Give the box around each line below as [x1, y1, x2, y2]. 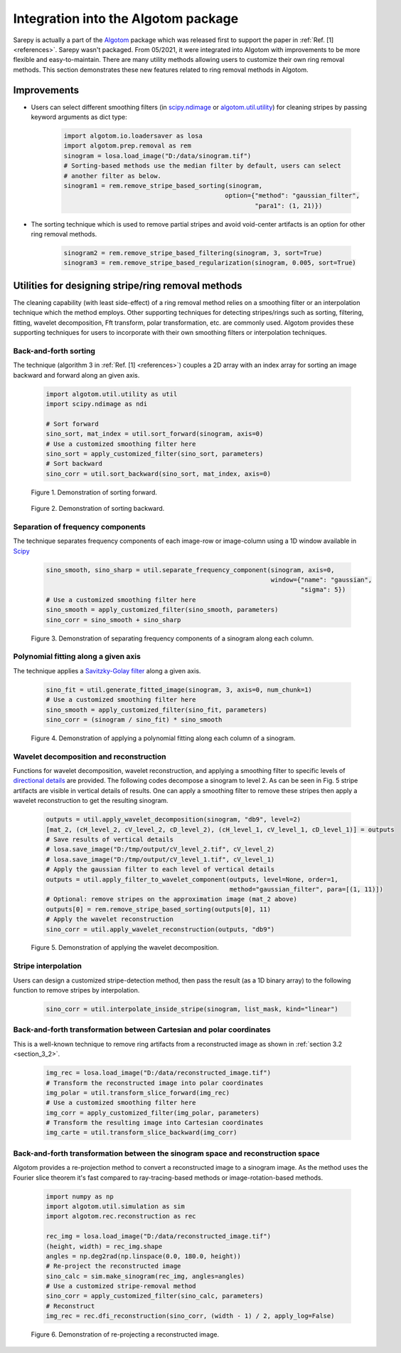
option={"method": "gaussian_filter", [225, 192, 360, 199]
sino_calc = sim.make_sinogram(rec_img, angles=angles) [46, 1272, 245, 1280]
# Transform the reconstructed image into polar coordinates [46, 1079, 264, 1087]
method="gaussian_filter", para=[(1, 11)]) [229, 885, 384, 893]
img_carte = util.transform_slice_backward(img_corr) [46, 1129, 237, 1136]
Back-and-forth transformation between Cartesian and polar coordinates [13, 1025, 271, 1035]
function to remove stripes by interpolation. [13, 986, 140, 995]
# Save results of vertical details [46, 835, 174, 844]
